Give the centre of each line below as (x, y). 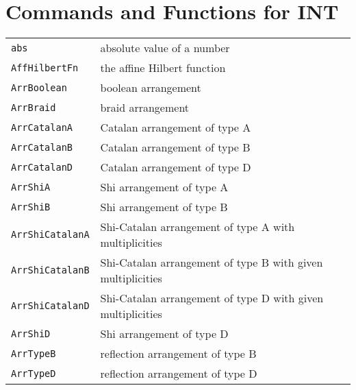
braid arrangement (145, 108)
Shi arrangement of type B (164, 207)
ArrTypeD (34, 373)
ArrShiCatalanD (50, 306)
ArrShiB (31, 207)
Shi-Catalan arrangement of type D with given (212, 298)
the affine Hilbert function (163, 68)
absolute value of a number (165, 48)
